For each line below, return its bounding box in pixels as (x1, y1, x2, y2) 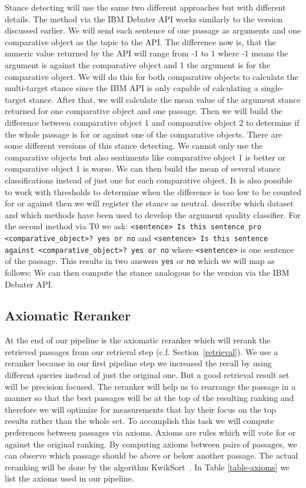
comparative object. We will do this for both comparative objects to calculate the (5, 70, 298, 82)
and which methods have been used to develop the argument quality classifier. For (5, 208, 301, 220)
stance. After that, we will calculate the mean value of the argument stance (29, 93, 301, 105)
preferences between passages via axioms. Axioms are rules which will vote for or (5, 426, 296, 439)
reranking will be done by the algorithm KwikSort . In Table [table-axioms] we (5, 460, 290, 473)
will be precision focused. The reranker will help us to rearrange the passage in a (5, 380, 296, 392)
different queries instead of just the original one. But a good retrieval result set (5, 369, 290, 381)
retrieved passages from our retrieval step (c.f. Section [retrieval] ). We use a (5, 345, 278, 357)
